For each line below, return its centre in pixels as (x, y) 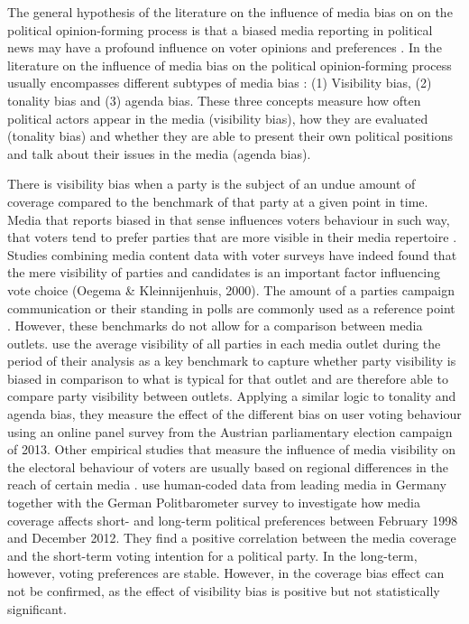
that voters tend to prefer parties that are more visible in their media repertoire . (232, 237)
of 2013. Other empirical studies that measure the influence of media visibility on (232, 449)
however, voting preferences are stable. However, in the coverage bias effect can (226, 573)
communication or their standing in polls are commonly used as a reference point (231, 307)
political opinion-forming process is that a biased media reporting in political (220, 29)
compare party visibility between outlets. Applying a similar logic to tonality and (232, 396)
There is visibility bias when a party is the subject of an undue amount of (212, 184)
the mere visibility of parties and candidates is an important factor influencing (224, 272)
